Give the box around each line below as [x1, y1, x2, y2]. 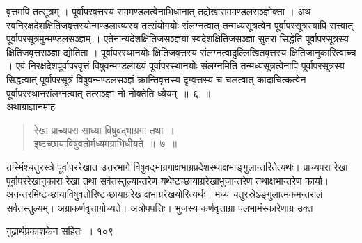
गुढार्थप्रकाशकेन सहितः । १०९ [6, 224, 113, 238]
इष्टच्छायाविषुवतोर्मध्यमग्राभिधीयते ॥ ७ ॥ [33, 136, 177, 151]
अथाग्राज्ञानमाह [6, 99, 56, 114]
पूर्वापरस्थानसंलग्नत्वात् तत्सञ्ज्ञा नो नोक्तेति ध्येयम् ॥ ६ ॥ [6, 85, 210, 100]
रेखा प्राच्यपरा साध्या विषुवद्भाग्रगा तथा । [33, 122, 175, 137]
